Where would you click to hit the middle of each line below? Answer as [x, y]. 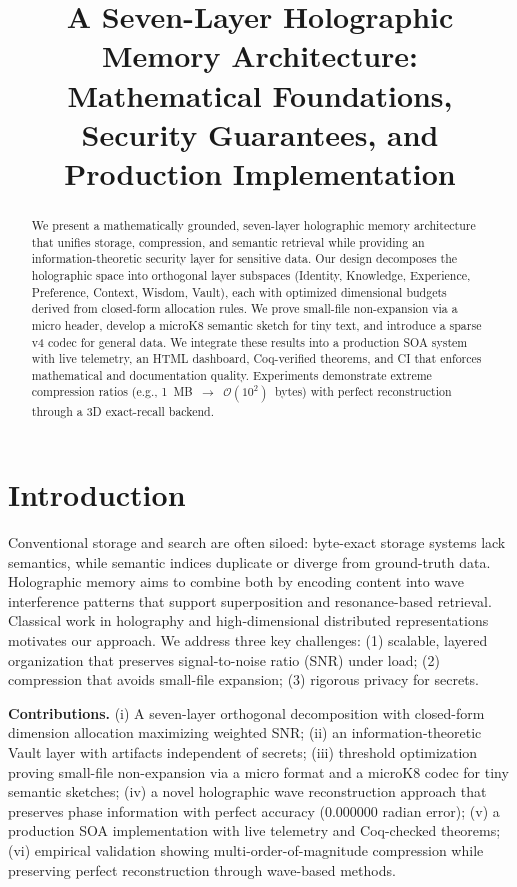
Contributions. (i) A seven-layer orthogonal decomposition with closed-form [246, 712]
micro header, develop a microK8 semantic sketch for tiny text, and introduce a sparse [256, 324]
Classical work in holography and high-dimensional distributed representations [248, 620]
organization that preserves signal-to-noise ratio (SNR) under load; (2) [224, 659]
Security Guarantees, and [260, 133]
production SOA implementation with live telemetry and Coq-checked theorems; [254, 830]
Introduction [97, 494]
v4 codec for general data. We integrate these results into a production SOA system [249, 341]
